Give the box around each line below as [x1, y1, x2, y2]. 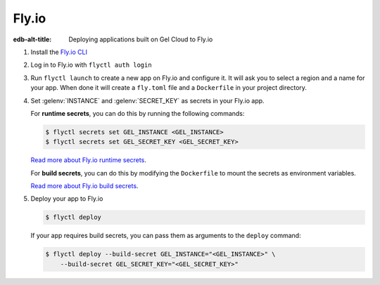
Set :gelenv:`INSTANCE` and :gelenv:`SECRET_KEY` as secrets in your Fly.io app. [30, 96, 265, 105]
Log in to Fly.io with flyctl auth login [30, 60, 152, 69]
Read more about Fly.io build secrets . [30, 182, 139, 190]
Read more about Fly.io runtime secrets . [30, 156, 147, 164]
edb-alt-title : [13, 35, 52, 44]
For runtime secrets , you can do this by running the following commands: [30, 109, 245, 117]
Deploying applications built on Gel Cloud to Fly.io [68, 35, 213, 44]
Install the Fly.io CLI [30, 48, 88, 56]
